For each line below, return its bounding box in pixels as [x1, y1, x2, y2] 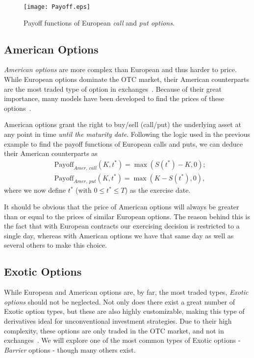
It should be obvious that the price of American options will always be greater [4, 202, 239, 212]
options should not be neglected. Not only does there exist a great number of [4, 296, 235, 307]
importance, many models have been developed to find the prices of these [4, 93, 225, 103]
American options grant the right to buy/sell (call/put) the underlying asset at [4, 119, 241, 129]
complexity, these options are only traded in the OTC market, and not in [4, 325, 224, 335]
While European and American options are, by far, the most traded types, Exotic [4, 287, 249, 297]
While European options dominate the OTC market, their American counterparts [4, 74, 249, 84]
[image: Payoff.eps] [24, 3, 91, 10]
